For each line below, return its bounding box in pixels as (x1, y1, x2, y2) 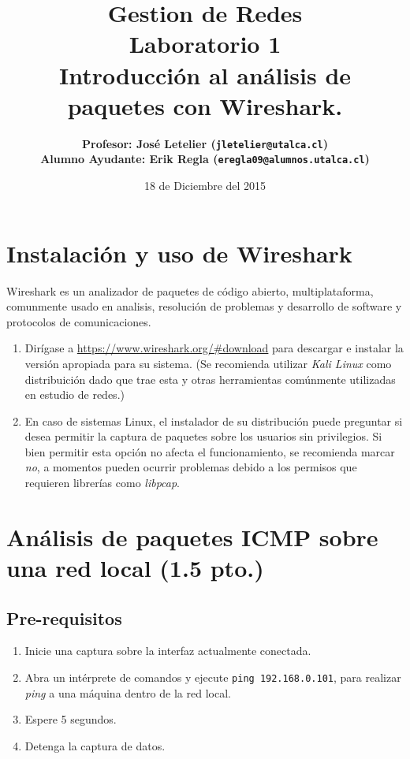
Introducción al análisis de (58, 58, 352, 91)
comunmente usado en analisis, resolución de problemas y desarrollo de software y (6, 298, 402, 314)
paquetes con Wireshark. (67, 89, 343, 121)
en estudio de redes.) (24, 386, 125, 403)
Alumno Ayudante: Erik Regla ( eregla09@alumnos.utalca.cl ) (40, 151, 370, 167)
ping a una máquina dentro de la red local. (24, 684, 231, 701)
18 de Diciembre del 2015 (143, 177, 266, 193)
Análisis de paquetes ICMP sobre (6, 520, 378, 553)
